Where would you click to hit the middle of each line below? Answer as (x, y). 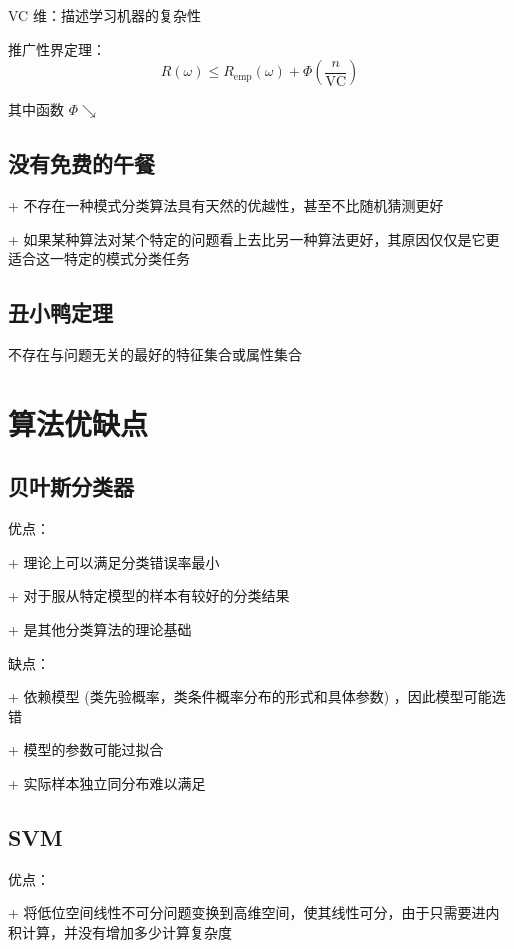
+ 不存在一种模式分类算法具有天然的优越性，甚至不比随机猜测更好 (226, 204)
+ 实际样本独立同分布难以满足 (107, 782)
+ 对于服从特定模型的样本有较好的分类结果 (149, 595)
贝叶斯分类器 (71, 486)
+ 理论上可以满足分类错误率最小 (114, 561)
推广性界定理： (57, 48)
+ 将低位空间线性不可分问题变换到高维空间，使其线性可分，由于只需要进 (247, 912)
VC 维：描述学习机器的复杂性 (104, 15)
